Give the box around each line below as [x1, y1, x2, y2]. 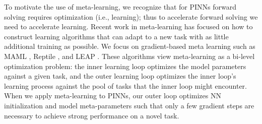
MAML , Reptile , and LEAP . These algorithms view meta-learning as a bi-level [4, 50, 255, 61]
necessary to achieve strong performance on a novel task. [4, 110, 179, 120]
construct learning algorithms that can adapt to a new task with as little [4, 31, 229, 41]
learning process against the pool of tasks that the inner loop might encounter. [4, 80, 247, 91]
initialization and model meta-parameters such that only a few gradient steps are [4, 100, 254, 110]
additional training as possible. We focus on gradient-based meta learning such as [4, 41, 255, 51]
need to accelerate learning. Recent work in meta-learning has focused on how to [4, 21, 253, 32]
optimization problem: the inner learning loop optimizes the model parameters [4, 60, 246, 71]
